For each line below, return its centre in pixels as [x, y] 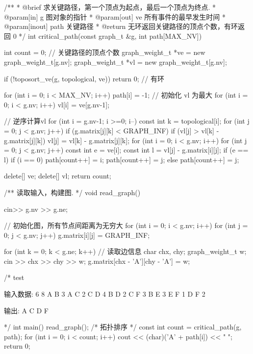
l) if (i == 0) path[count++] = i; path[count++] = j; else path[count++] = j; [122, 159]
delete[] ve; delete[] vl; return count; [58, 176]
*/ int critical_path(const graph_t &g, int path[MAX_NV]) [110, 36]
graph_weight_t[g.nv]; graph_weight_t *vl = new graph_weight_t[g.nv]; [115, 62]
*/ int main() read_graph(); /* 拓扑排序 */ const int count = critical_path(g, [123, 327]
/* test [14, 277]
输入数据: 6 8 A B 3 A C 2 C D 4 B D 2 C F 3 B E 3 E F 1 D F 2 [105, 294]
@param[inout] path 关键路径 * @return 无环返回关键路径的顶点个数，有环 [121, 26]
